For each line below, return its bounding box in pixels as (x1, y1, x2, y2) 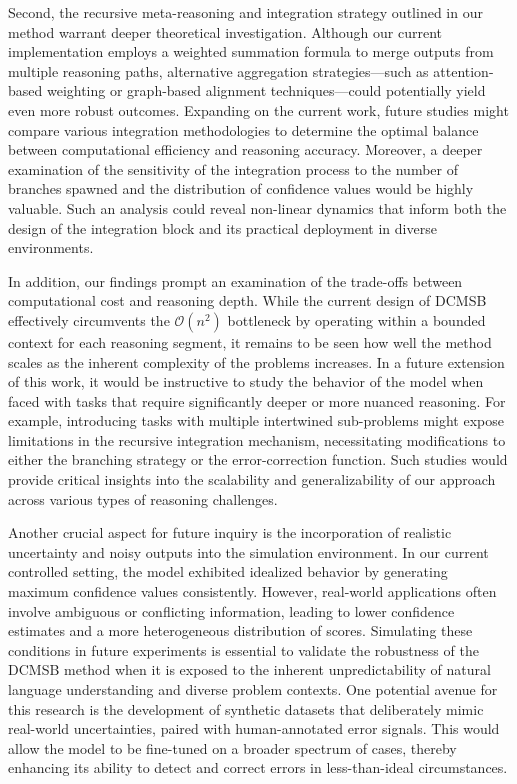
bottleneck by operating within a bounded (227, 309, 486, 330)
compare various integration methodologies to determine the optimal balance (8, 119, 479, 140)
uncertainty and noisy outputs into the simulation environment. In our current (8, 541, 489, 562)
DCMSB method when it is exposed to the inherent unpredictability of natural (8, 659, 491, 680)
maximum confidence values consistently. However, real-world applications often (8, 581, 497, 602)
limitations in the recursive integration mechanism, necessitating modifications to (8, 429, 506, 450)
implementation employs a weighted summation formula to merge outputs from (8, 41, 494, 62)
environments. (8, 237, 94, 258)
